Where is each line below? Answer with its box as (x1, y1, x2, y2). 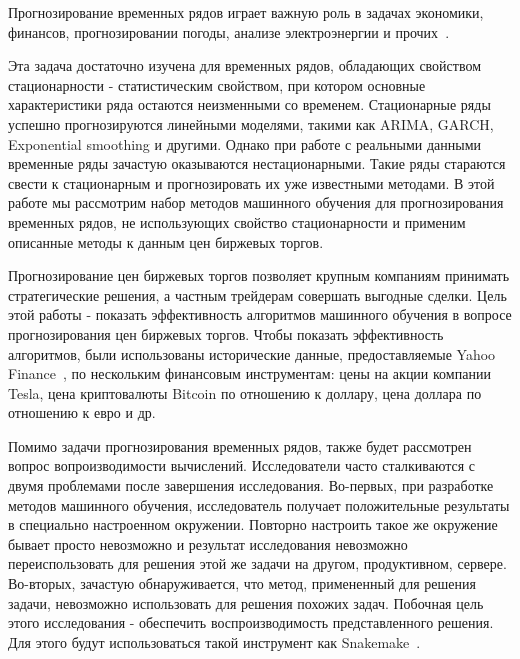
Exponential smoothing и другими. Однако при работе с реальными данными (8, 133, 482, 154)
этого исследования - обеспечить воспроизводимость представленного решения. (8, 612, 494, 633)
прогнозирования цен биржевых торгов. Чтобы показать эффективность (8, 323, 444, 344)
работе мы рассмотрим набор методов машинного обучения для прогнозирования (8, 192, 504, 213)
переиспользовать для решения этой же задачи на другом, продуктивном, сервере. (8, 553, 507, 574)
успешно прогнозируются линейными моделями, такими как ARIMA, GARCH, (8, 113, 494, 134)
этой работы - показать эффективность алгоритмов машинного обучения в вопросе (8, 304, 512, 325)
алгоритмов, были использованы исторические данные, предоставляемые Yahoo (8, 343, 496, 364)
